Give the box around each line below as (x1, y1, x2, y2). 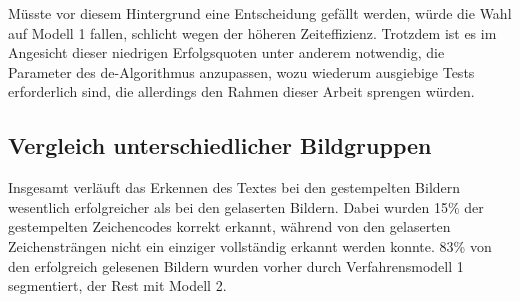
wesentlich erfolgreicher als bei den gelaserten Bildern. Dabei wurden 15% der (8, 196, 484, 217)
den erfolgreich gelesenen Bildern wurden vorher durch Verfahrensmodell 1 (8, 255, 464, 276)
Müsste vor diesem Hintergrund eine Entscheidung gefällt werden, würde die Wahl (8, 3, 512, 23)
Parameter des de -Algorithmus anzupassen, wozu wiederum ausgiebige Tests (8, 61, 475, 82)
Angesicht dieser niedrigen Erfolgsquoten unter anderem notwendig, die (8, 42, 445, 63)
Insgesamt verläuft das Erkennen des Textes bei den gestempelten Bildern (8, 177, 461, 198)
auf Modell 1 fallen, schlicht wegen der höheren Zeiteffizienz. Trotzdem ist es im (8, 22, 497, 43)
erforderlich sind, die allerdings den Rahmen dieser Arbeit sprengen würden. (8, 81, 475, 102)
